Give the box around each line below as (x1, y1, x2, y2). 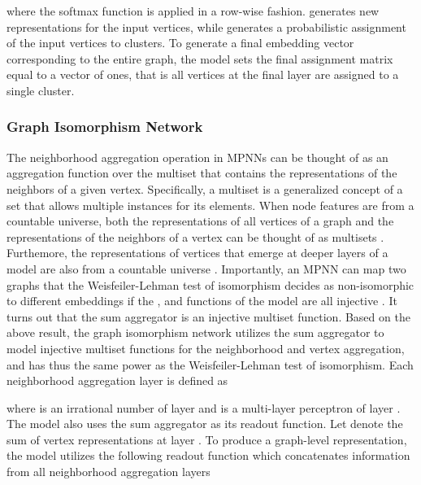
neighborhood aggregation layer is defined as (7, 372, 228, 389)
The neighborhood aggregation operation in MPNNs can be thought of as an (7, 148, 388, 165)
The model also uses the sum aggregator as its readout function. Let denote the (7, 415, 403, 432)
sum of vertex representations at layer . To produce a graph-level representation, (7, 430, 407, 448)
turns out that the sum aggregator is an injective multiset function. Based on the (7, 308, 410, 325)
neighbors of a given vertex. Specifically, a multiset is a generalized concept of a (7, 180, 403, 197)
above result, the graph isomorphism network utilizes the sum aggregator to (7, 324, 384, 341)
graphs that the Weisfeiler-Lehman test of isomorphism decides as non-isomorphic (7, 276, 414, 293)
